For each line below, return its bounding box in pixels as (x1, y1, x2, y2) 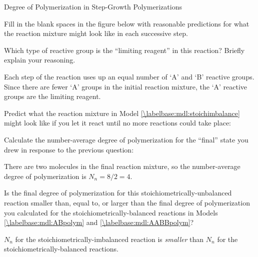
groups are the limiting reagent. (4, 91, 101, 101)
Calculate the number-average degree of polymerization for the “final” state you (4, 134, 248, 144)
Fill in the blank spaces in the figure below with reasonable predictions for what (4, 18, 249, 28)
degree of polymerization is (4, 170, 86, 181)
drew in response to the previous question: (4, 144, 134, 154)
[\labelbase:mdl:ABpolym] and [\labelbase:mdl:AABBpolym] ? (4, 217, 194, 227)
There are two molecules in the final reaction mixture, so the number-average (4, 161, 240, 171)
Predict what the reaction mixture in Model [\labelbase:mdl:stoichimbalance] (4, 107, 240, 118)
